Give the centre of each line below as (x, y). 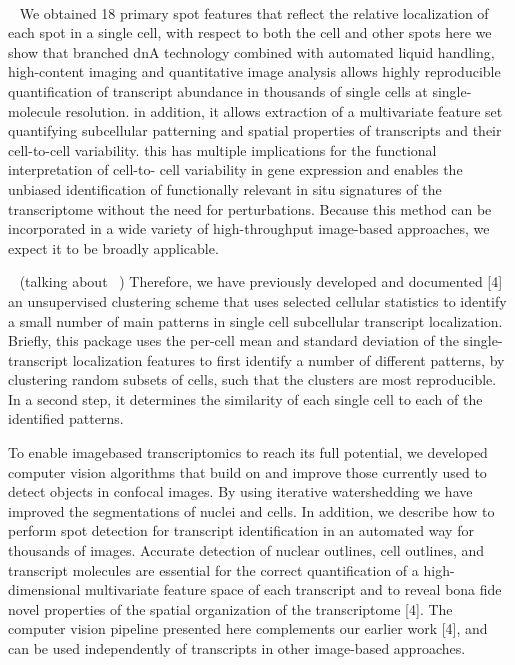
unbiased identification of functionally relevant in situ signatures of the (225, 188)
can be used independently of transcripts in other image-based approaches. (237, 648)
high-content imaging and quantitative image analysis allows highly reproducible (254, 71)
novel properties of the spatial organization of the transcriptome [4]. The (230, 608)
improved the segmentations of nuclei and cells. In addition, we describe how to (251, 510)
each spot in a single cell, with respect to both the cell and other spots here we (250, 32)
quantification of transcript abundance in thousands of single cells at (218, 90)
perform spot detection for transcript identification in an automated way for (241, 530)
